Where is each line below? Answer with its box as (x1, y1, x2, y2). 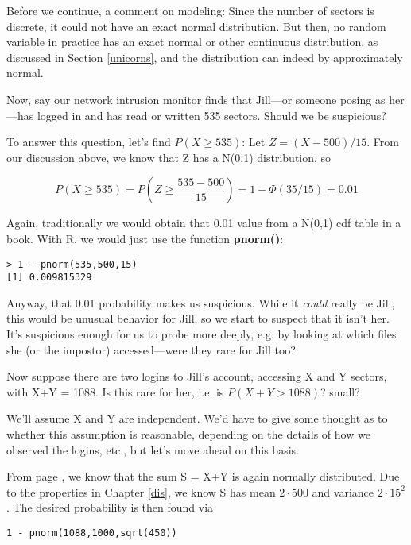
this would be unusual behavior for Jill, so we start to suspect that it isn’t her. (6, 310, 390, 327)
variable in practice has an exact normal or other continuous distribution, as (6, 33, 378, 50)
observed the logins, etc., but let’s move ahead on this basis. (6, 441, 299, 458)
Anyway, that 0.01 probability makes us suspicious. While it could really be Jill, (6, 294, 395, 311)
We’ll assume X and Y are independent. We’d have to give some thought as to (6, 410, 388, 427)
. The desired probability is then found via (6, 499, 214, 516)
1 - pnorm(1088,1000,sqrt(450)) (6, 527, 177, 539)
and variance (312, 483, 374, 500)
